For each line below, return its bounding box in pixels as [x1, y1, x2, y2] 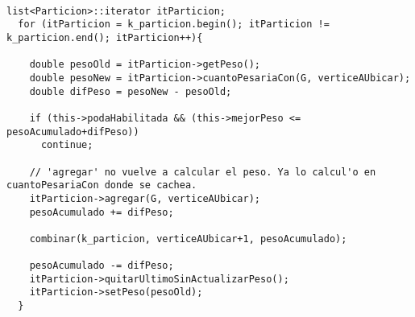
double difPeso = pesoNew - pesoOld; [29, 85, 232, 97]
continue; [40, 139, 93, 151]
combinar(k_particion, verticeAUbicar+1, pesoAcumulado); [29, 233, 347, 245]
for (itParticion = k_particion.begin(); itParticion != [18, 19, 330, 31]
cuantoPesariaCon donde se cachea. [6, 179, 197, 191]
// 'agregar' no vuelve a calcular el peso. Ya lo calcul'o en [29, 166, 376, 178]
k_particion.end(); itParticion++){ [6, 31, 203, 43]
